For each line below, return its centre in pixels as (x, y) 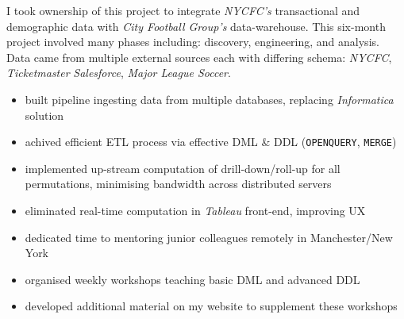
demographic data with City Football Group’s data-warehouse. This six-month (196, 26)
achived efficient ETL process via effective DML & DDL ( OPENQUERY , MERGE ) (211, 142)
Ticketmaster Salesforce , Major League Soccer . (119, 73)
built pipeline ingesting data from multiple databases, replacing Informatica (209, 99)
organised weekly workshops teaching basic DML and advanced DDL (192, 279)
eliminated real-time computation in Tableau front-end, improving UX (195, 210)
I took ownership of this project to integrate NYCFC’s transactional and (183, 10)
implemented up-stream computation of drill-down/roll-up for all (183, 168)
